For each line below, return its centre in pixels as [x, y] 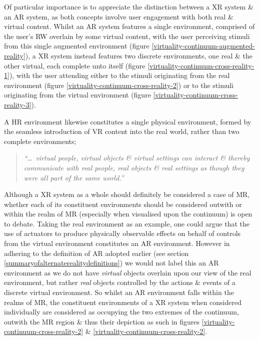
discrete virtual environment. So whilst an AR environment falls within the [119, 292]
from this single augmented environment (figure [77, 46]
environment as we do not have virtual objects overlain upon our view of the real [128, 272]
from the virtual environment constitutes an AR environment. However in [117, 243]
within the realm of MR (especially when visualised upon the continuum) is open [128, 214]
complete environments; [40, 141]
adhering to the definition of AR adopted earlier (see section [96, 253]
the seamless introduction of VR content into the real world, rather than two [122, 131]
